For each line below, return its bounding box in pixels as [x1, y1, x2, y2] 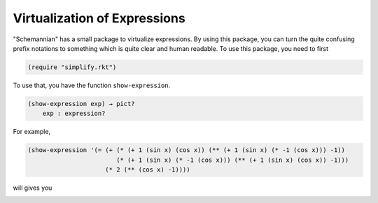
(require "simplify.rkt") [27, 63, 117, 71]
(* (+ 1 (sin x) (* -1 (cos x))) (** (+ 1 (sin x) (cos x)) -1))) [115, 156, 349, 164]
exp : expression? [42, 110, 106, 118]
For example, [13, 128, 51, 136]
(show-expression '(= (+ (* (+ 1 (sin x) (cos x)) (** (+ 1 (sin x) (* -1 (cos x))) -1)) [27, 146, 346, 154]
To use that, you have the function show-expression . [13, 81, 171, 89]
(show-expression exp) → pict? [27, 100, 136, 107]
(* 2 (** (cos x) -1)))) [105, 166, 190, 174]
